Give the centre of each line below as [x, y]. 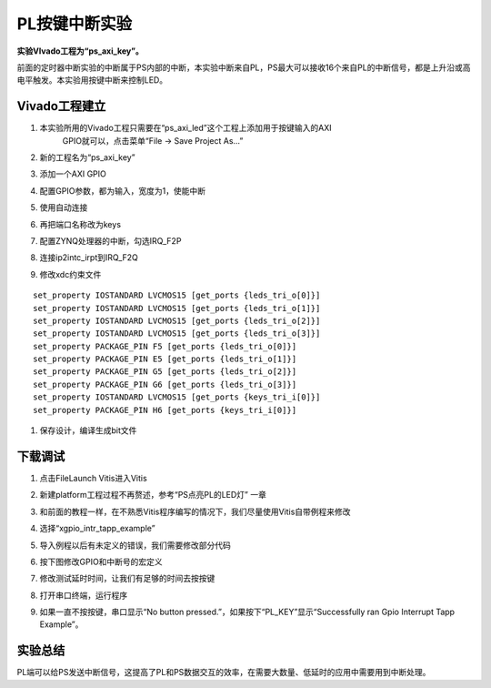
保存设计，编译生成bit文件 [88, 430]
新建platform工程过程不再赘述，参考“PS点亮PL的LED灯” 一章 [153, 495]
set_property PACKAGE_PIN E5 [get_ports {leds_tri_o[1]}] [165, 359]
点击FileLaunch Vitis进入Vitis [93, 478]
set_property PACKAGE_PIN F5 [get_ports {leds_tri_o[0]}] [165, 346]
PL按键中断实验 [74, 24]
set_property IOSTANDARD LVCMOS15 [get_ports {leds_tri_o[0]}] [177, 295]
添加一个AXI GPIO [73, 174]
